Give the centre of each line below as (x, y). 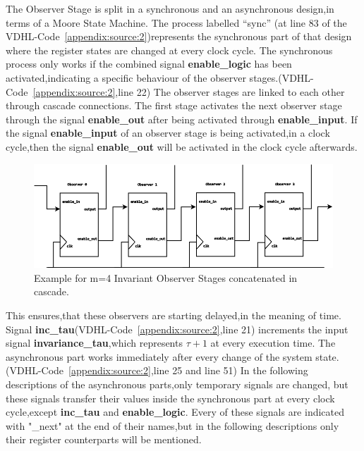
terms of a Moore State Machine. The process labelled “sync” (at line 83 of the (176, 22)
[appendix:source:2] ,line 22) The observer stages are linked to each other (189, 91)
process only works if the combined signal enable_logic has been (149, 64)
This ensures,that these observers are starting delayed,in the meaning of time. (174, 315)
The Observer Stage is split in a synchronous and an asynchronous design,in (170, 8)
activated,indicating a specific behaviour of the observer (126, 77)
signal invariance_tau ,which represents (94, 343)
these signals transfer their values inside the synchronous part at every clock (170, 398)
